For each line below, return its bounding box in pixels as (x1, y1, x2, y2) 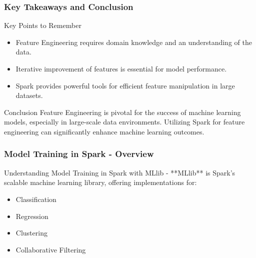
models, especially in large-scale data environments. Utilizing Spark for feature (4, 116, 245, 127)
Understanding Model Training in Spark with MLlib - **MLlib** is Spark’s (4, 167, 235, 177)
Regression (15, 210, 48, 221)
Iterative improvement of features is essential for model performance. (15, 63, 227, 73)
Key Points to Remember (4, 20, 81, 30)
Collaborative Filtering (15, 244, 86, 254)
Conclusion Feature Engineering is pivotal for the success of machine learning (4, 106, 241, 117)
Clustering (15, 227, 47, 238)
